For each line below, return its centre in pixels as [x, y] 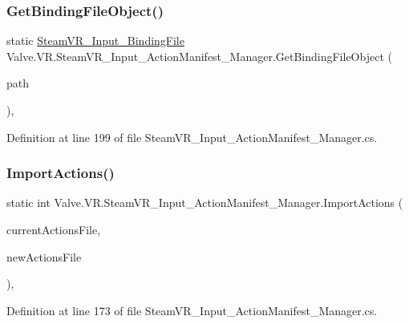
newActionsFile [44, 256]
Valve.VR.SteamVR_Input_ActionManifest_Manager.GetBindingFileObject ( [199, 56]
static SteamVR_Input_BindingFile [95, 40]
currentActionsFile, [54, 229]
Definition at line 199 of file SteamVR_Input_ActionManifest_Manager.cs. [192, 137]
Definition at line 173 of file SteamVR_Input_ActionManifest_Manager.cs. [192, 310]
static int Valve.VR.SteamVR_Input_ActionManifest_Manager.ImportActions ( [205, 202]
